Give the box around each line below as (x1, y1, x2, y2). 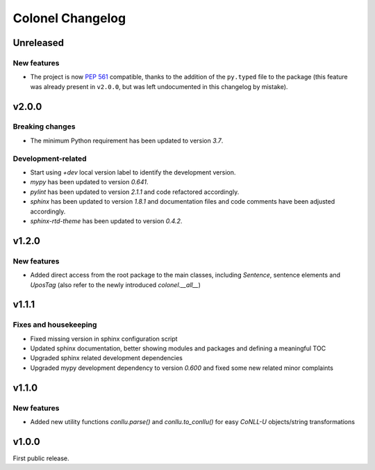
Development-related (12, 154, 87, 163)
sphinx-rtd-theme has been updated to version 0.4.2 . (30, 216, 183, 225)
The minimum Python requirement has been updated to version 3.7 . (30, 136, 224, 145)
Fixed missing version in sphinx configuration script (30, 334, 178, 343)
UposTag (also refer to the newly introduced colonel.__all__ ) (30, 280, 201, 289)
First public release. (12, 454, 69, 462)
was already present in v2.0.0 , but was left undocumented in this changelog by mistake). (30, 82, 288, 90)
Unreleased (12, 37, 65, 49)
